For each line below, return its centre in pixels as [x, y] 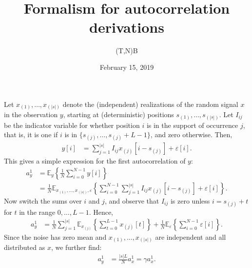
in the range [37, 212]
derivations [127, 27]
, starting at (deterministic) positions [118, 114]
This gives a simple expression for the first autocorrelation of [95, 161]
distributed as [25, 247]
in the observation [31, 114]
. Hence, [101, 212]
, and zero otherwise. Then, [191, 134]
